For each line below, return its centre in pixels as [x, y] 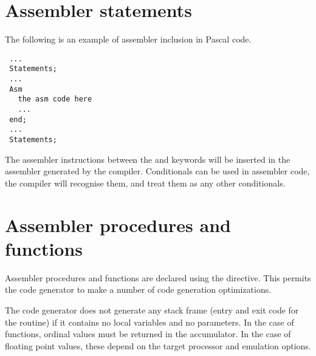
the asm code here [55, 99]
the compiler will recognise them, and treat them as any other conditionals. [145, 183]
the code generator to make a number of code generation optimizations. [138, 289]
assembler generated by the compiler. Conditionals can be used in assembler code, [157, 171]
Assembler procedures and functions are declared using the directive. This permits [158, 277]
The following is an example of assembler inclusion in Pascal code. [128, 39]
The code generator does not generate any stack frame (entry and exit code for [152, 310]
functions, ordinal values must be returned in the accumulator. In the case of [148, 334]
